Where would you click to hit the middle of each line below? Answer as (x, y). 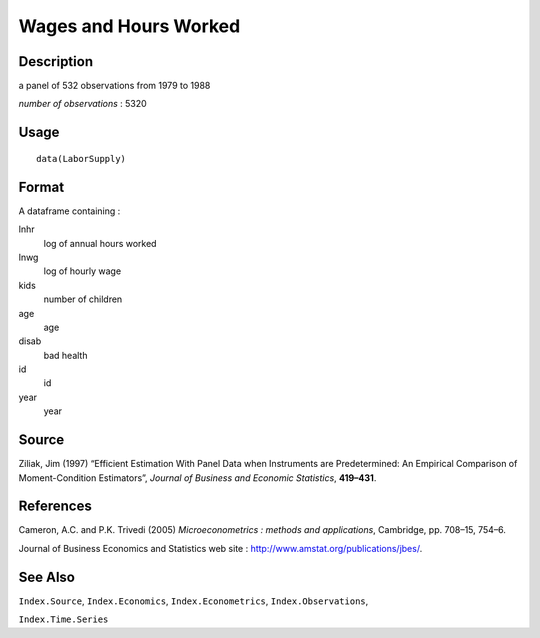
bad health (65, 355)
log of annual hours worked (100, 243)
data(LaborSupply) (81, 158)
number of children (83, 299)
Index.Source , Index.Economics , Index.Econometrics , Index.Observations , (193, 601)
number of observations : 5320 (82, 104)
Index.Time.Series (63, 619)
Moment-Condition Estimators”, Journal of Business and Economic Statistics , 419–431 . (197, 477)
